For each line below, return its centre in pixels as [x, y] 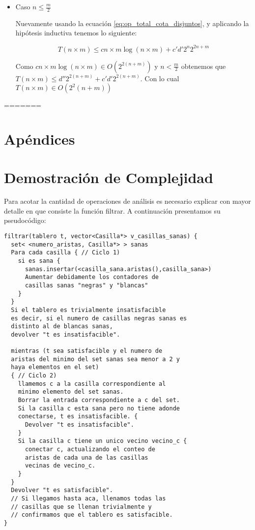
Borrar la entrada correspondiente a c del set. [99, 400]
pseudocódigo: [25, 220]
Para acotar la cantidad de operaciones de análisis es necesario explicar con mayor [127, 201]
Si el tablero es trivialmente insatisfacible [88, 310]
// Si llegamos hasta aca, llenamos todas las [88, 498]
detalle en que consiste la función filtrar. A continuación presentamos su [112, 210]
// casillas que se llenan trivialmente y [81, 507]
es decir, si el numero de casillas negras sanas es [99, 318]
